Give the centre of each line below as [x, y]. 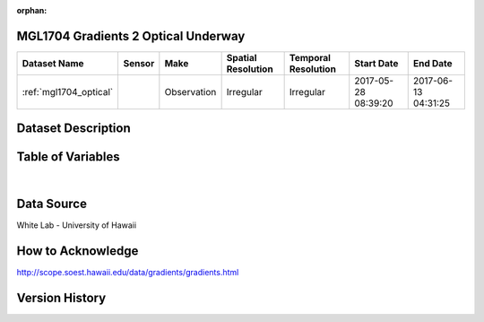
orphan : [32, 10]
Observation [190, 91]
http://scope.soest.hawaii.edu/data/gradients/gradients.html [128, 273]
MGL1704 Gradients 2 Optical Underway [131, 36]
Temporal [310, 57]
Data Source [52, 204]
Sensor [139, 63]
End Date [432, 63]
